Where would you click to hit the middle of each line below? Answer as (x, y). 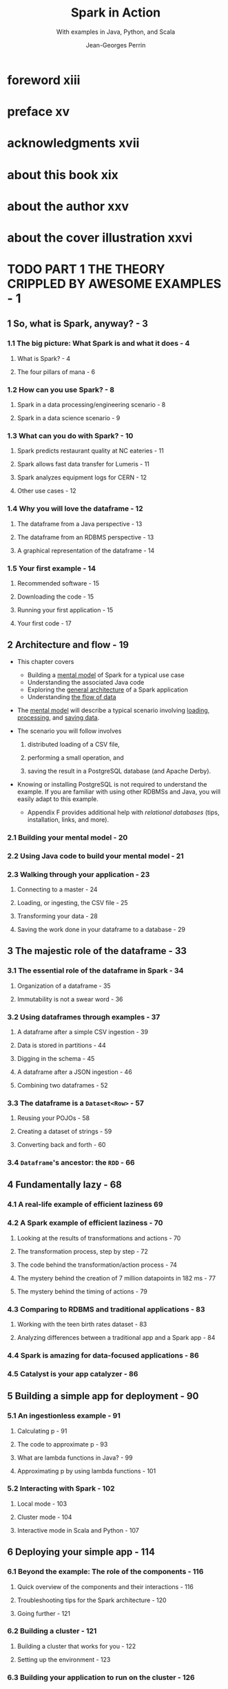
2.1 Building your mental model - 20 (68, 837)
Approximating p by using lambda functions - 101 (86, 1471)
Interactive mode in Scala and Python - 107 (78, 1530)
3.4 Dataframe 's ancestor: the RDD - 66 (71, 1163)
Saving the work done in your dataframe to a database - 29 (101, 929)
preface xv (39, 112)
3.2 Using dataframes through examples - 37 (84, 1017)
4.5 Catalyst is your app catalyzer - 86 (73, 1374)
